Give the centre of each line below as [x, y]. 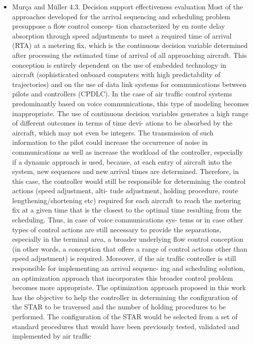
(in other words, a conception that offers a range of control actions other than [130, 248]
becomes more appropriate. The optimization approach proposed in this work [129, 287]
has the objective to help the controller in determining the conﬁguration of [125, 297]
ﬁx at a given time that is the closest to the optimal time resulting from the [127, 210]
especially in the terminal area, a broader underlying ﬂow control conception [127, 239]
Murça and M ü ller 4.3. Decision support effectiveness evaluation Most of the [127, 6]
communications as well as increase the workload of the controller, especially [127, 151]
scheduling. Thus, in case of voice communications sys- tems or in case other [127, 220]
